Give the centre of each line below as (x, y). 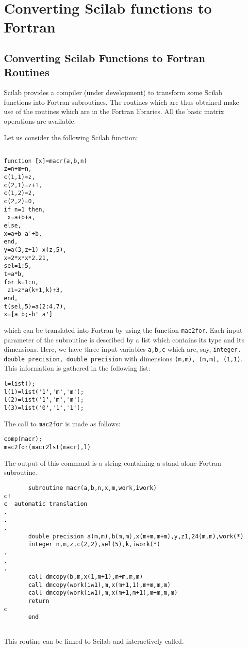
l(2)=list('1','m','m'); (44, 400)
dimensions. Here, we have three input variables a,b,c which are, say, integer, (123, 349)
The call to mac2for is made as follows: (62, 423)
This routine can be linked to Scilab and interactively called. (94, 641)
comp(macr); (23, 439)
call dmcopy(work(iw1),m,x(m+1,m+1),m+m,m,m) (103, 593)
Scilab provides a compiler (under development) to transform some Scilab (113, 92)
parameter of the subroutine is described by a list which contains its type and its (124, 339)
